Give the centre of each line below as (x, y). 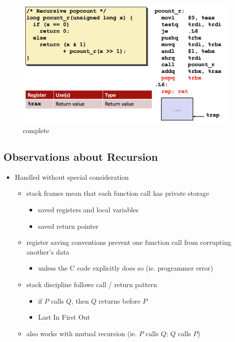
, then (80, 300)
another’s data (48, 251)
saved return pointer (68, 226)
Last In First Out (64, 317)
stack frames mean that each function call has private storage (118, 193)
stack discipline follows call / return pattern (92, 284)
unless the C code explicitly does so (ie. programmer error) (126, 268)
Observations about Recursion (81, 156)
